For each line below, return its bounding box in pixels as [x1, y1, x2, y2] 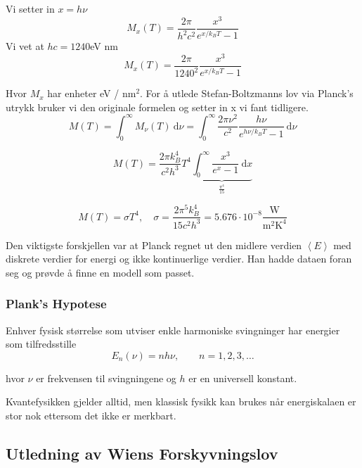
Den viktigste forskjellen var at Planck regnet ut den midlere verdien [6, 237, 302, 252]
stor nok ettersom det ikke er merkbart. [6, 407, 176, 422]
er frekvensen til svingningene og [36, 370, 176, 385]
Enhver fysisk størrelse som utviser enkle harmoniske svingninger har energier [6, 322, 340, 337]
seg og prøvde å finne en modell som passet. [6, 265, 195, 279]
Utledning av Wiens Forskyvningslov [6, 442, 278, 464]
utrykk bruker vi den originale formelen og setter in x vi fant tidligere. [6, 99, 309, 114]
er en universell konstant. [188, 370, 297, 385]
